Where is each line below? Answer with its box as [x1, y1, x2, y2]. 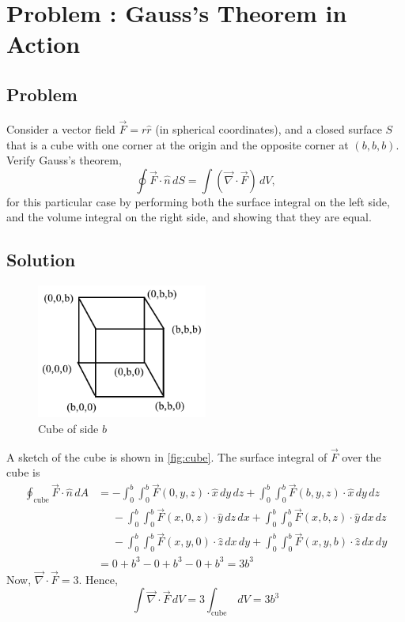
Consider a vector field [6, 120, 115, 137]
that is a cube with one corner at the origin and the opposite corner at [6, 136, 349, 153]
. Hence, [78, 571, 118, 587]
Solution [6, 247, 76, 272]
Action [6, 28, 81, 60]
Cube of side [38, 420, 99, 436]
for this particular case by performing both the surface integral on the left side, [6, 193, 390, 209]
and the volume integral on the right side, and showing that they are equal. [6, 209, 372, 225]
